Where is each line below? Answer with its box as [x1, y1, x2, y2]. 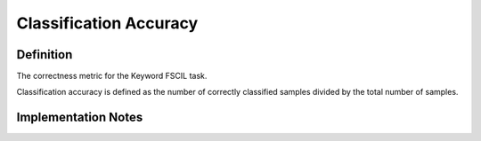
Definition [16, 47, 73, 62]
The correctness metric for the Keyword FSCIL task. [16, 71, 208, 82]
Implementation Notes [16, 110, 143, 125]
